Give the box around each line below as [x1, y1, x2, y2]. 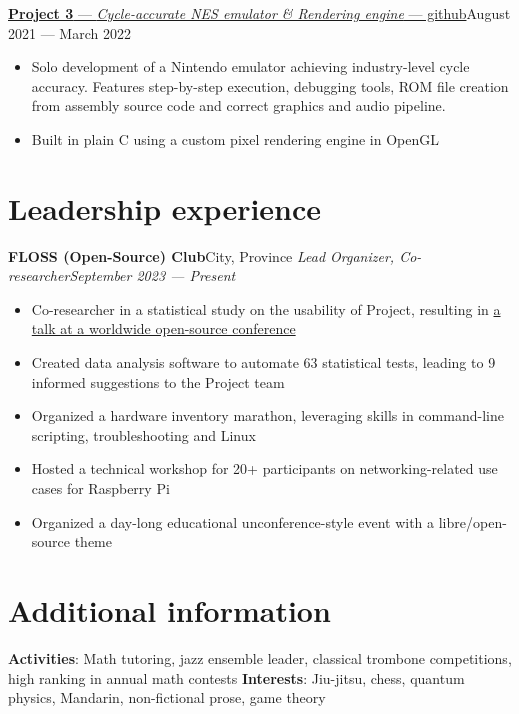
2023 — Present [136, 265, 236, 286]
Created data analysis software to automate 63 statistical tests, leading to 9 [31, 352, 496, 373]
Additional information [8, 590, 331, 630]
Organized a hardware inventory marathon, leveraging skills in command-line [31, 405, 504, 426]
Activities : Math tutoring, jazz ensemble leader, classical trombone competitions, [8, 647, 512, 668]
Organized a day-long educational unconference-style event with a [31, 511, 435, 532]
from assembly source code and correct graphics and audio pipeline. [31, 95, 446, 116]
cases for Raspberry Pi [31, 478, 170, 499]
